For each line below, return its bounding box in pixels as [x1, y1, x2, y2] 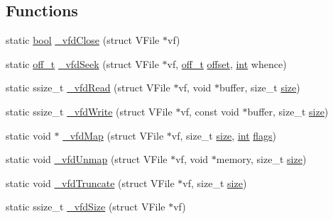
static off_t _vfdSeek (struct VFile [6, 56, 159, 71]
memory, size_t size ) [216, 152, 307, 167]
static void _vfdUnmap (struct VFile [6, 152, 168, 167]
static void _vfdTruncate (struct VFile [6, 175, 175, 190]
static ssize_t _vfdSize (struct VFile [6, 199, 165, 214]
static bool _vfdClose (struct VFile [6, 33, 160, 47]
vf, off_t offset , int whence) [167, 56, 287, 71]
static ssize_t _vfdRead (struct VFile [6, 80, 170, 95]
